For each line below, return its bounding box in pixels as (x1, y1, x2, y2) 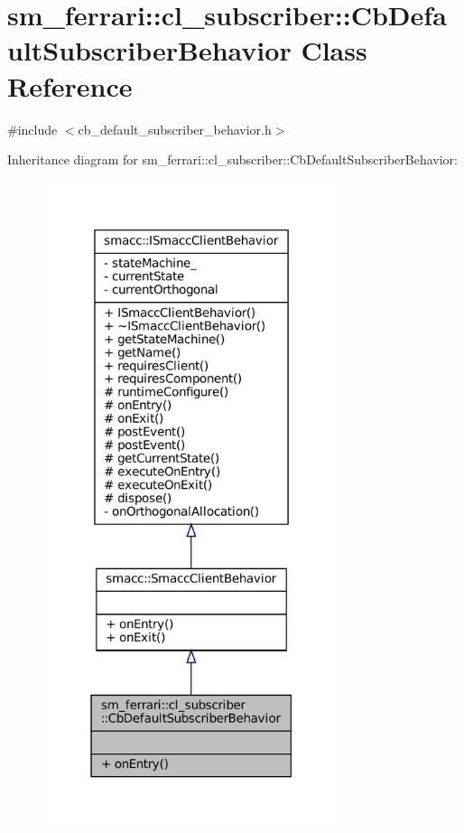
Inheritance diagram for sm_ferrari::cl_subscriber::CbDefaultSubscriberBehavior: (7, 150, 458, 169)
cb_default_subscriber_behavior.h (78, 119, 272, 138)
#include (7, 119, 58, 138)
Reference (7, 67, 133, 104)
